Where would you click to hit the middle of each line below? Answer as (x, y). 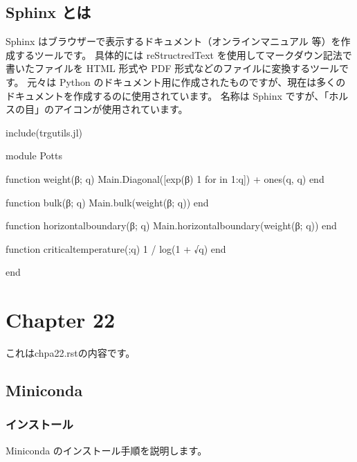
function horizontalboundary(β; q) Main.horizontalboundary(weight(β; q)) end (171, 225)
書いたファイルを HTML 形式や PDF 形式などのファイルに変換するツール (172, 68)
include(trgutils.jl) (44, 132)
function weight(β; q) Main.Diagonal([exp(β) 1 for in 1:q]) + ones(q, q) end (165, 178)
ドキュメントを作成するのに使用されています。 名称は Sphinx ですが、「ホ (172, 95)
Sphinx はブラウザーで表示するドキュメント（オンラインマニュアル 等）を (173, 41)
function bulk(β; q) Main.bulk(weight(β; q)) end (107, 202)
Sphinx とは (48, 12)
